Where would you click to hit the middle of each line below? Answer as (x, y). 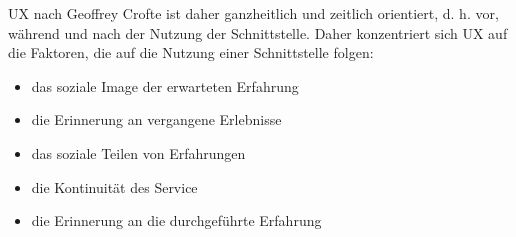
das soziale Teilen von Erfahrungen (138, 152)
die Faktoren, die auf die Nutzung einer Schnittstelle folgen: (191, 52)
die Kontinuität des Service (114, 186)
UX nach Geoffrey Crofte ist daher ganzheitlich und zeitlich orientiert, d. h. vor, (253, 13)
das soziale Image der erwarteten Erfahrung (165, 85)
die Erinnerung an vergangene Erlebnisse (156, 119)
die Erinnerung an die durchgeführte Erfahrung (176, 220)
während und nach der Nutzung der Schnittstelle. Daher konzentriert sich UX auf (258, 32)
